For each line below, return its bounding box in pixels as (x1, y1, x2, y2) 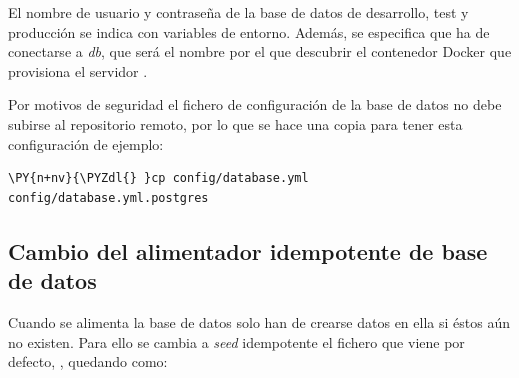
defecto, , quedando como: (8, 351, 168, 372)
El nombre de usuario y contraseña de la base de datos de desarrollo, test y (8, 2, 469, 22)
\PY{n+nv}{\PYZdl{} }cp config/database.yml (8, 171, 309, 186)
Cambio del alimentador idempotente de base (8, 235, 488, 266)
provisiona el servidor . (8, 60, 148, 81)
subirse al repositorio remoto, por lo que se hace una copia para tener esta (8, 113, 463, 134)
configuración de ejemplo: (8, 133, 164, 154)
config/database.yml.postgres (8, 190, 209, 205)
